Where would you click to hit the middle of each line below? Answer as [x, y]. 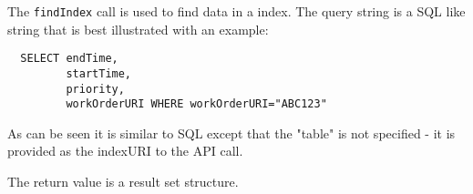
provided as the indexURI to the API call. [125, 151]
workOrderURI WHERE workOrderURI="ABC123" [196, 104]
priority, [95, 89]
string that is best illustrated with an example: [138, 29]
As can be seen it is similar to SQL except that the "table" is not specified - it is [231, 133]
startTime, [99, 73]
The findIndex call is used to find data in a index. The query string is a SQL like [236, 11]
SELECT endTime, [69, 59]
